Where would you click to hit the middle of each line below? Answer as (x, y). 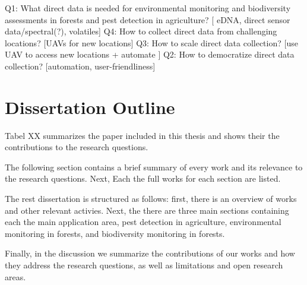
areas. (15, 276)
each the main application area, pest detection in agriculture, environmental (143, 222)
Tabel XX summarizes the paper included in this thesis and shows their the (142, 135)
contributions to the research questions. (77, 147)
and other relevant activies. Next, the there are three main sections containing (147, 210)
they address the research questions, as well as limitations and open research (144, 265)
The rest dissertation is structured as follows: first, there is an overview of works (151, 199)
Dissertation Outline (90, 107)
